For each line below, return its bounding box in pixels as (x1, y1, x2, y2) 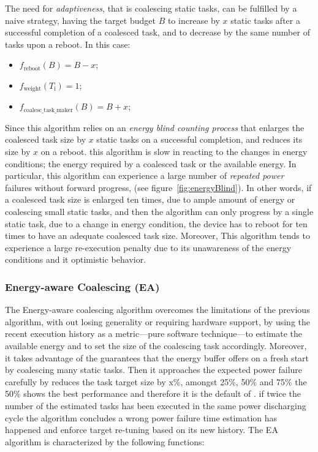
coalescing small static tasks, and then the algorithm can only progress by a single (5, 205, 314, 218)
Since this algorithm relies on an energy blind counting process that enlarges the (5, 121, 305, 134)
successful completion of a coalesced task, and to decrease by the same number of (5, 26, 310, 39)
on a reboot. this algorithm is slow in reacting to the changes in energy (40, 145, 308, 158)
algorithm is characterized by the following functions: (5, 435, 205, 448)
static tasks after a (230, 13, 300, 26)
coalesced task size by (5, 133, 86, 146)
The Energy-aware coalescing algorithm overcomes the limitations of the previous (5, 303, 310, 316)
